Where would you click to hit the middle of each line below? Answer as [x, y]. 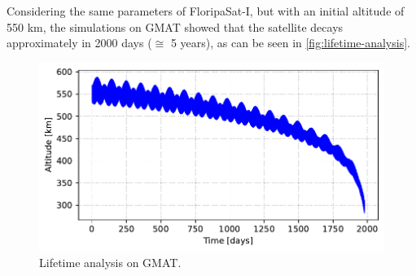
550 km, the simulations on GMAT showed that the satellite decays [175, 26]
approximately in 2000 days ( [79, 43]
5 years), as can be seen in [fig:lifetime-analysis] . [290, 43]
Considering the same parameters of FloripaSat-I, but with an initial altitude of [206, 11]
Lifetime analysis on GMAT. [110, 263]
